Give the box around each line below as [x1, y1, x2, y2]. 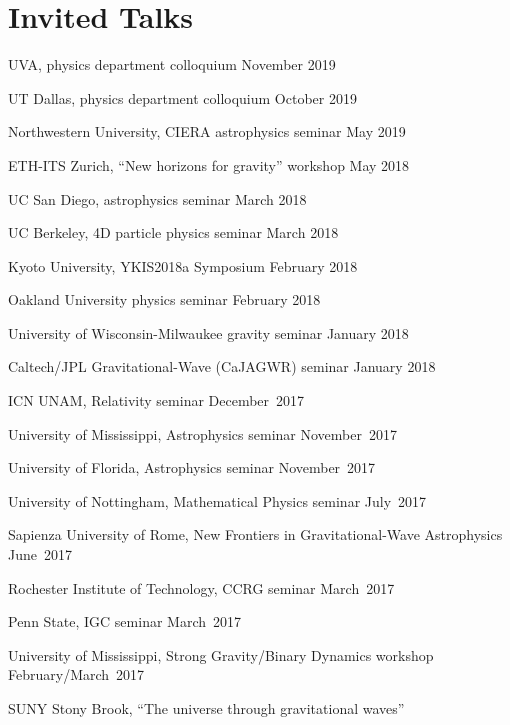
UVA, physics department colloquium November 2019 [8, 54, 336, 75]
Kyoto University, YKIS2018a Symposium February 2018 [8, 255, 358, 276]
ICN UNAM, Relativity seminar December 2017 [8, 390, 305, 411]
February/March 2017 [8, 664, 145, 685]
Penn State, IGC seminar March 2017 [8, 611, 242, 632]
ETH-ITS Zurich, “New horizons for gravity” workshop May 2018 [8, 154, 410, 175]
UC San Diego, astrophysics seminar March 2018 [8, 188, 307, 209]
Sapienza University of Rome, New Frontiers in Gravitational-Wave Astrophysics [8, 524, 503, 545]
